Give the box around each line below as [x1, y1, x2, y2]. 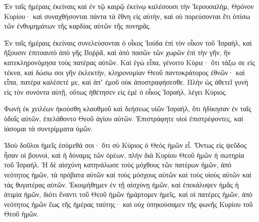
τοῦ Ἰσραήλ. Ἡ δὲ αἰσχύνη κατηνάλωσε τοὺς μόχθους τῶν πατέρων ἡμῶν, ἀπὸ [4, 159, 231, 170]
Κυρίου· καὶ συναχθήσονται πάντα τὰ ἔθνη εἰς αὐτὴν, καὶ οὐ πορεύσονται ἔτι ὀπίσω [4, 11, 250, 21]
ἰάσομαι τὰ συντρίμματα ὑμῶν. [4, 123, 93, 133]
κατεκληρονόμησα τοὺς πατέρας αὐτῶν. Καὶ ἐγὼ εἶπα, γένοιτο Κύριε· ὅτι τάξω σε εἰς [4, 57, 255, 67]
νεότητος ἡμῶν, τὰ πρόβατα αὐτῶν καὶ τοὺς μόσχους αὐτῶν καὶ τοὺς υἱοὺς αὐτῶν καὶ [4, 169, 251, 179]
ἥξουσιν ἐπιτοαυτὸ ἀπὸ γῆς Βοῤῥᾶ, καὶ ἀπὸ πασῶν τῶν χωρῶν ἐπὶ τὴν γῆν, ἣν [4, 47, 231, 58]
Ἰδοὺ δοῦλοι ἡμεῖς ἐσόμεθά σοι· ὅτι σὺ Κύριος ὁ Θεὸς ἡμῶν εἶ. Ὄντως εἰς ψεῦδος [4, 140, 246, 150]
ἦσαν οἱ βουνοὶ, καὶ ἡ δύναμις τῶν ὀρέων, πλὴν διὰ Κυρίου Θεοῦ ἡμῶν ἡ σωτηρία [4, 149, 244, 160]
